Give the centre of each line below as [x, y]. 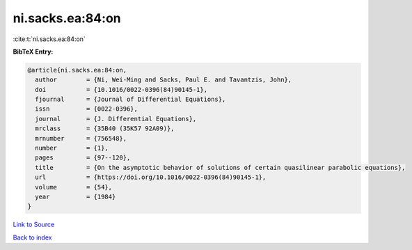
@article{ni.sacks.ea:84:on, [77, 70]
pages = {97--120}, [83, 158]
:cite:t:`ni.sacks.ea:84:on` [49, 39]
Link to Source [34, 225]
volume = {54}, [74, 187]
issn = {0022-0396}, [87, 109]
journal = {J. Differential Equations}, [116, 119]
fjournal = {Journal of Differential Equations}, [130, 100]
